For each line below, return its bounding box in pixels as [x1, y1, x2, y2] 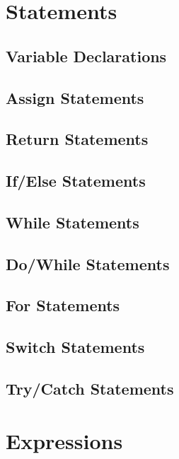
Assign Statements [6, 86, 144, 108]
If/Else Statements [6, 170, 146, 192]
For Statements [6, 294, 120, 316]
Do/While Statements [6, 252, 170, 274]
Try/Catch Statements [6, 378, 174, 400]
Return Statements [6, 128, 149, 150]
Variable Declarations [6, 45, 167, 66]
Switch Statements [6, 336, 145, 358]
